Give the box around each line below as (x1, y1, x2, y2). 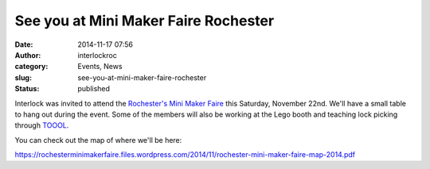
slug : (14, 72, 32, 83)
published (77, 84, 111, 94)
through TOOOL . (14, 121, 69, 130)
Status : (14, 84, 40, 94)
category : (14, 62, 49, 71)
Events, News (77, 62, 123, 71)
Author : (14, 50, 41, 60)
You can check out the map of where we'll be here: (14, 135, 182, 144)
